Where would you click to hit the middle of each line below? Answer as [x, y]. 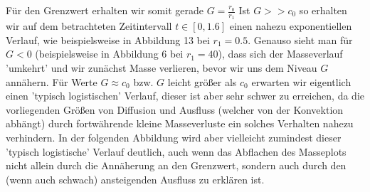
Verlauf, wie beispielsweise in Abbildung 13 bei [108, 39]
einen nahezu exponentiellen [291, 26]
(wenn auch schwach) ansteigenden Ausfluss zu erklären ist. [135, 179]
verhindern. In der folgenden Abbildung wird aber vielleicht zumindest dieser [174, 137]
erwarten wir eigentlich [301, 81]
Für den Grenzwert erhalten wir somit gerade [105, 10]
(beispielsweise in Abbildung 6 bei [109, 54]
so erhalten [323, 10]
